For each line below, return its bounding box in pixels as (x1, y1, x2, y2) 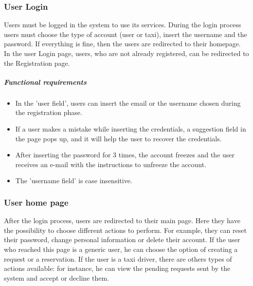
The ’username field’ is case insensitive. (15, 175, 132, 186)
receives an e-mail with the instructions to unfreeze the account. (15, 159, 207, 169)
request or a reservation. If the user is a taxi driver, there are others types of (4, 253, 232, 264)
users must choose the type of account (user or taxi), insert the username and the (4, 29, 247, 39)
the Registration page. (4, 57, 70, 68)
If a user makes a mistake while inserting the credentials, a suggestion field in (15, 123, 246, 133)
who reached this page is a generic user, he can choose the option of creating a (4, 244, 238, 254)
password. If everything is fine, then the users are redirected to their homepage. (4, 38, 241, 49)
